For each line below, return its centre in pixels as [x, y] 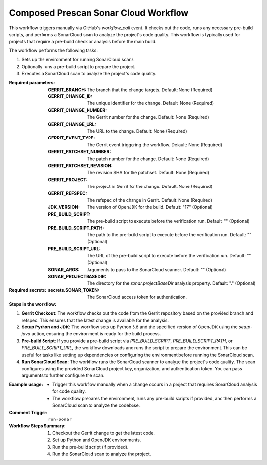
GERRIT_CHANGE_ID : [70, 96]
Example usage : [26, 385]
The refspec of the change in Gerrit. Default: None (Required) [150, 200]
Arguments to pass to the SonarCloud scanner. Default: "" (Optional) [157, 269]
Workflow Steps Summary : [38, 426]
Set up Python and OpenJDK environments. [97, 440]
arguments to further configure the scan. [63, 375]
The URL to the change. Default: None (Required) [137, 131]
